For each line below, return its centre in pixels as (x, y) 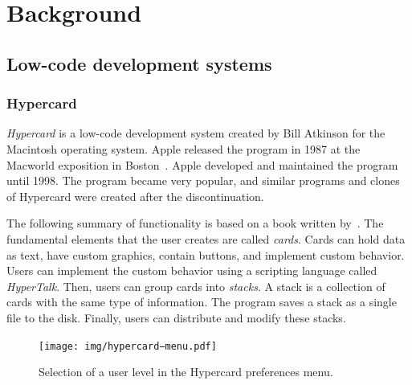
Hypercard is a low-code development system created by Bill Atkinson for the (196, 133)
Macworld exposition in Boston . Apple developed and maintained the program (202, 164)
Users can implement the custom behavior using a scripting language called (192, 270)
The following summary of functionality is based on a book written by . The (195, 223)
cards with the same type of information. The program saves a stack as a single (202, 302)
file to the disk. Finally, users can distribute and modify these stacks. (176, 317)
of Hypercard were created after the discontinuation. (135, 196)
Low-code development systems (139, 63)
